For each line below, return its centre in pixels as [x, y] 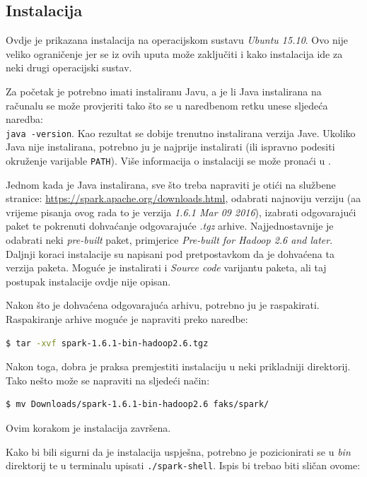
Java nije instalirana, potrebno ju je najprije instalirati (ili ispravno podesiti [170, 147]
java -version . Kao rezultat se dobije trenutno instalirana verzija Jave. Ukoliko [181, 132]
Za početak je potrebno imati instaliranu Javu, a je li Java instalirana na [164, 91]
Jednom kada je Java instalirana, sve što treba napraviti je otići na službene [171, 184]
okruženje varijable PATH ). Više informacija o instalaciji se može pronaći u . [168, 161]
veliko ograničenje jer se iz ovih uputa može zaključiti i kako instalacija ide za [174, 53]
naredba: [24, 119]
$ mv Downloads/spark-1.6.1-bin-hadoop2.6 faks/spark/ [138, 405]
